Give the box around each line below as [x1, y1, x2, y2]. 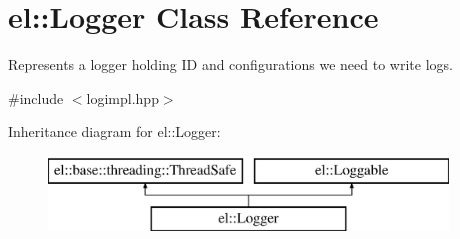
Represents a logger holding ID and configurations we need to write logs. [8, 54, 453, 75]
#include [8, 87, 64, 108]
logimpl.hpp [86, 87, 159, 108]
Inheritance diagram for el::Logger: [8, 121, 221, 142]
